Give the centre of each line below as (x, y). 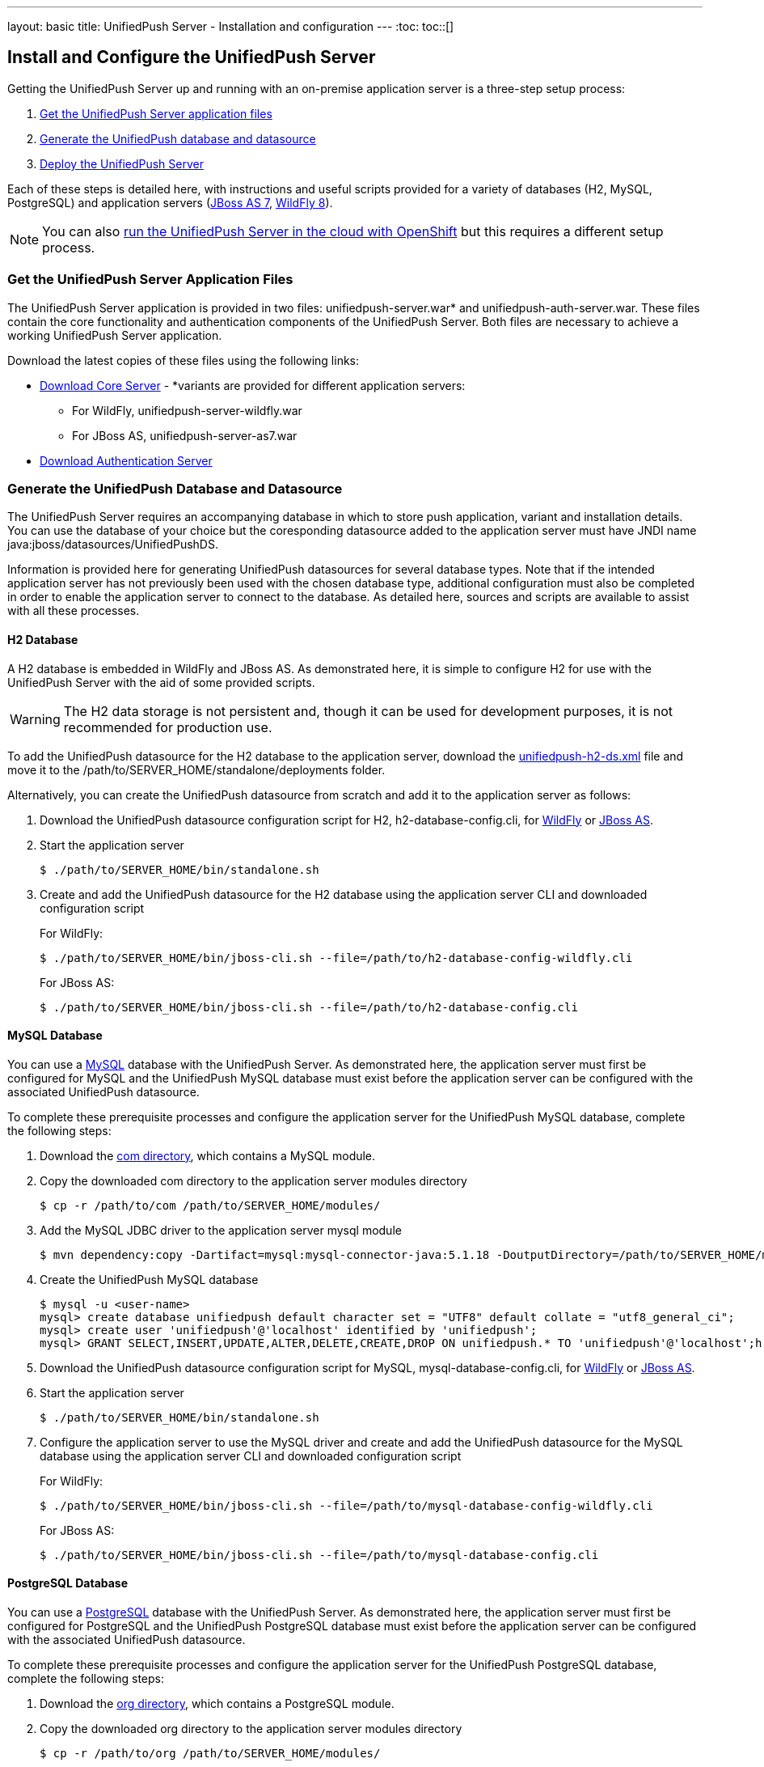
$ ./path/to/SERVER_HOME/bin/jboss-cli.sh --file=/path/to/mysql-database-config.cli (319, 1555)
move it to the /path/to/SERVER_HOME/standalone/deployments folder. (196, 769)
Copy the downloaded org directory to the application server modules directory (251, 1729)
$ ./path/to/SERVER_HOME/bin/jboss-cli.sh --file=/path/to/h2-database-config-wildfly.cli (336, 958)
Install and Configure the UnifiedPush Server (192, 57)
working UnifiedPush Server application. (115, 335)
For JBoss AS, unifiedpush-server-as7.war (185, 435)
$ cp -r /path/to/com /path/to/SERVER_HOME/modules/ (210, 1205)
